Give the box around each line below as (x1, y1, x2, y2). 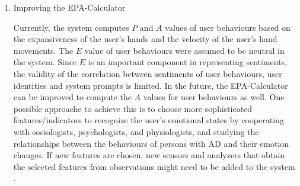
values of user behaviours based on (165, 21, 291, 33)
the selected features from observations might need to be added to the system (13, 160, 295, 172)
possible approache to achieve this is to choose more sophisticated (13, 102, 253, 114)
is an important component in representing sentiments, (88, 56, 288, 68)
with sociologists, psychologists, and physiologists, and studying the (13, 125, 259, 137)
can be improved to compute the (13, 91, 132, 103)
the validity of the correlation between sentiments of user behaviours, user (13, 67, 282, 79)
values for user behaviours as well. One (143, 91, 285, 103)
